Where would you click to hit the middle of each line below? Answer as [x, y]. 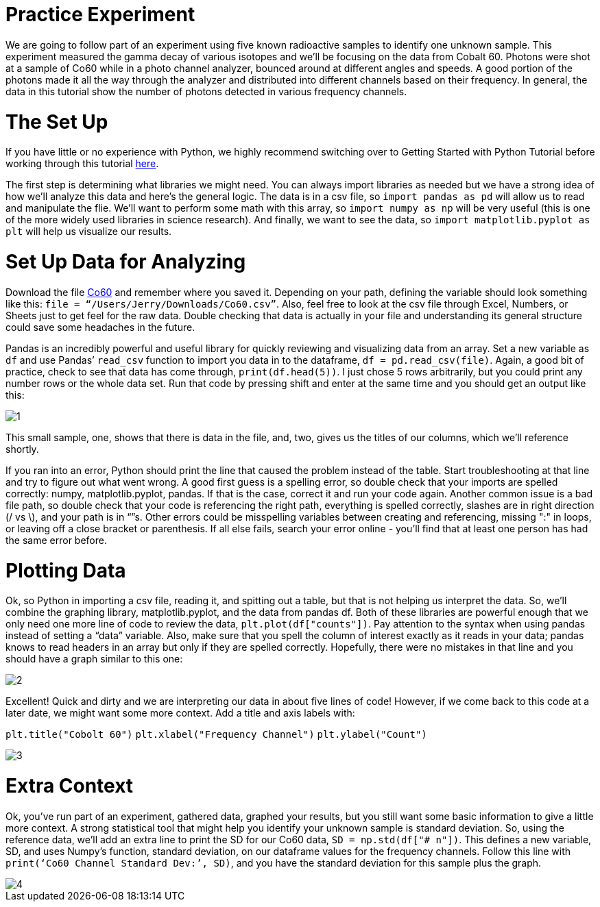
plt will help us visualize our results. [89, 232]
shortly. [22, 449]
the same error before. [56, 540]
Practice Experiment [100, 14]
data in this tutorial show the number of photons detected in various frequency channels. [206, 91]
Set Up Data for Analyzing [126, 262]
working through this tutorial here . [82, 164]
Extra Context [70, 786]
